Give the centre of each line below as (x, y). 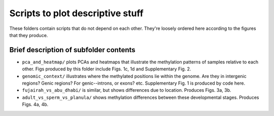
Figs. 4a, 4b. (35, 104)
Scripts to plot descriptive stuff (77, 13)
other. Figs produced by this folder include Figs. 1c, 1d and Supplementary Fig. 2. (107, 69)
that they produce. (29, 35)
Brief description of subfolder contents (72, 50)
